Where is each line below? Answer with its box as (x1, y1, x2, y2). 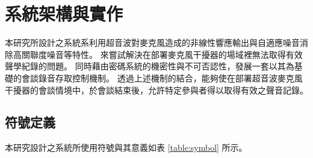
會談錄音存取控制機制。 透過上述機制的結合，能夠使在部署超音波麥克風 (21, 71, 303, 84)
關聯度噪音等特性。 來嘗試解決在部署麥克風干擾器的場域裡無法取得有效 (21, 48, 303, 60)
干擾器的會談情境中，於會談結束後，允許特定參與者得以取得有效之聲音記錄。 (5, 83, 308, 96)
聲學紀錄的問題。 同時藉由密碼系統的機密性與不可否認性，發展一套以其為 (5, 60, 294, 72)
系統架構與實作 (5, 1, 123, 26)
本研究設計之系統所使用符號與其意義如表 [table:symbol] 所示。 (5, 141, 247, 154)
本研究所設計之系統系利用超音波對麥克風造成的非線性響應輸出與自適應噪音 (5, 36, 300, 49)
